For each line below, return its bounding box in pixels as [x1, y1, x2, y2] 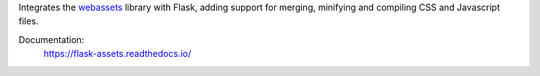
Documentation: [18, 33, 85, 45]
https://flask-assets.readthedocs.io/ [43, 48, 192, 60]
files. [18, 15, 39, 27]
